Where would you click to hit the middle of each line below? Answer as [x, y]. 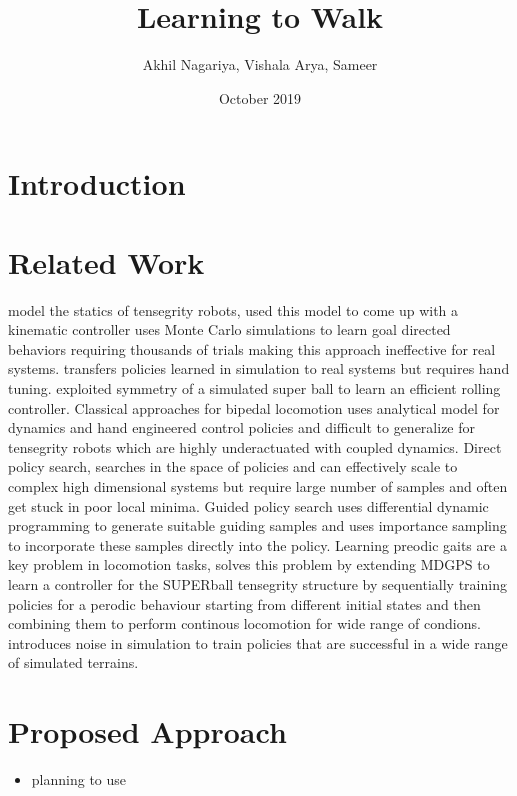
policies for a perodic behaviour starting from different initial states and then [244, 603]
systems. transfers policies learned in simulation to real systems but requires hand [259, 368]
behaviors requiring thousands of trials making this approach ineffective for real [252, 348]
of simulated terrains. [73, 662]
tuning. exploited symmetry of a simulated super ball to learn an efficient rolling [254, 388]
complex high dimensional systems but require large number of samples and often [258, 485]
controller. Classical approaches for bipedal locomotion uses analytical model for [254, 407]
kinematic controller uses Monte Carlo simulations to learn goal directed [229, 329]
